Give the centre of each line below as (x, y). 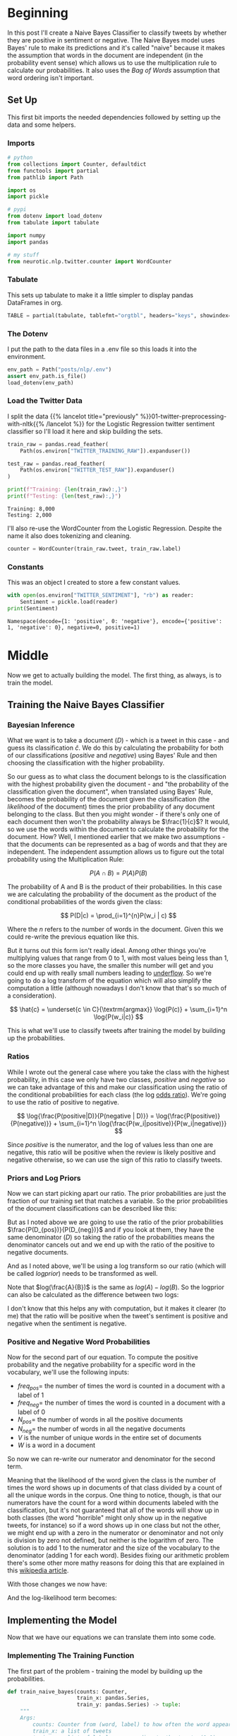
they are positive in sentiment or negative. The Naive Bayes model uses (111, 40)
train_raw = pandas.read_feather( (58, 444)
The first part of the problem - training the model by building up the (105, 1671)
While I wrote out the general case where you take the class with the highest (118, 1072)
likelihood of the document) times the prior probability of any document (111, 807)
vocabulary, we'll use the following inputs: (68, 1372)
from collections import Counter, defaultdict (77, 164)
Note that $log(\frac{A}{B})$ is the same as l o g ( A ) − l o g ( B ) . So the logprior (116, 1287)
